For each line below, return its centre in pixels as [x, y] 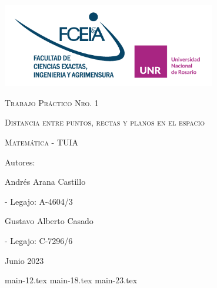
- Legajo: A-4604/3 [39, 201]
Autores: [20, 162]
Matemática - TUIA [42, 142]
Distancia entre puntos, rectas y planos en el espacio [105, 122]
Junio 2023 [24, 260]
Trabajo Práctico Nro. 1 [52, 102]
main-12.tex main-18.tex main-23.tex [71, 280]
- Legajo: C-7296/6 [39, 240]
